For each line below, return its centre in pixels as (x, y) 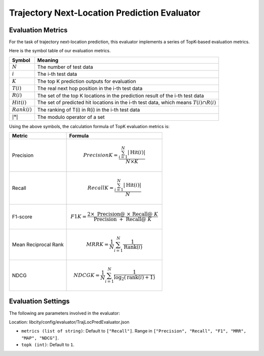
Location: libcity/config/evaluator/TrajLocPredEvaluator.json (69, 322)
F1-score (22, 217)
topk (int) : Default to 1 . (48, 345)
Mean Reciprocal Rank (38, 245)
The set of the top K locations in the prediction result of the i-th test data (121, 95)
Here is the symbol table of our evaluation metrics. (60, 51)
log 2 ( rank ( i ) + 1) (134, 278)
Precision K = (101, 155)
